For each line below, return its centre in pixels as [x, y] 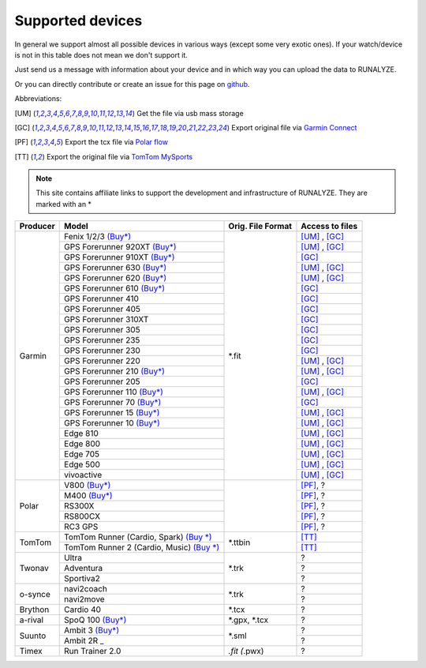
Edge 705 [82, 454]
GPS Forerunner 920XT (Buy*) [120, 247]
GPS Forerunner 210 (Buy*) [115, 371]
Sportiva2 [82, 579]
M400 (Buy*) [89, 496]
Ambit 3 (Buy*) [92, 630]
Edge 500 [82, 464]
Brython [34, 610]
